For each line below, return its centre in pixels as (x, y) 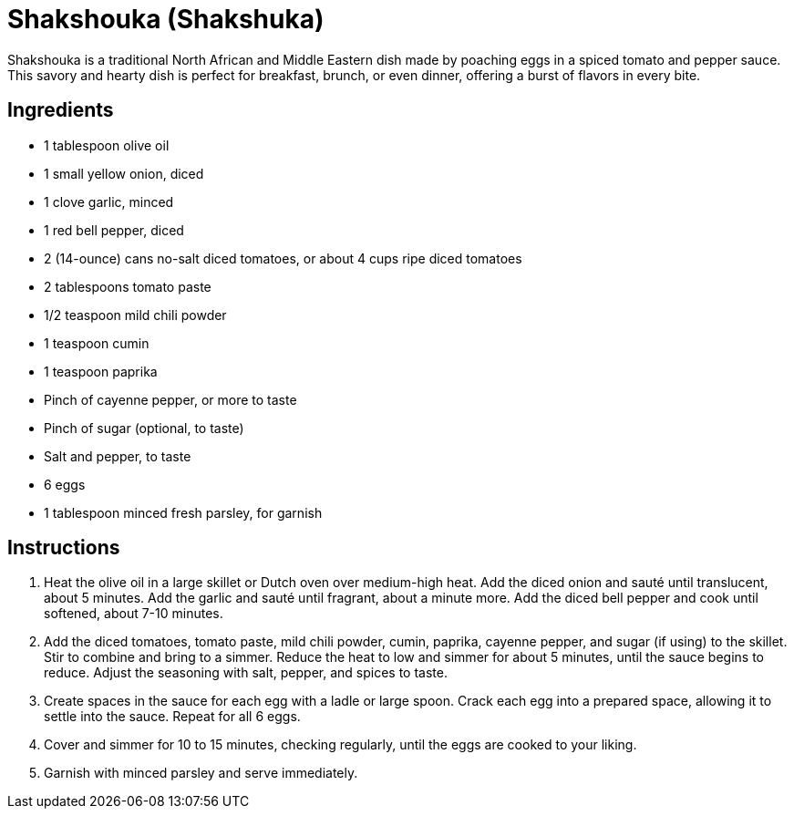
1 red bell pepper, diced (114, 230)
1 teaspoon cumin (97, 343)
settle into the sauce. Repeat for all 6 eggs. (172, 717)
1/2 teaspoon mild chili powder (135, 315)
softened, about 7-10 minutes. (134, 614)
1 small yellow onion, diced (124, 173)
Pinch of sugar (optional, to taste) (144, 428)
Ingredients (61, 110)
